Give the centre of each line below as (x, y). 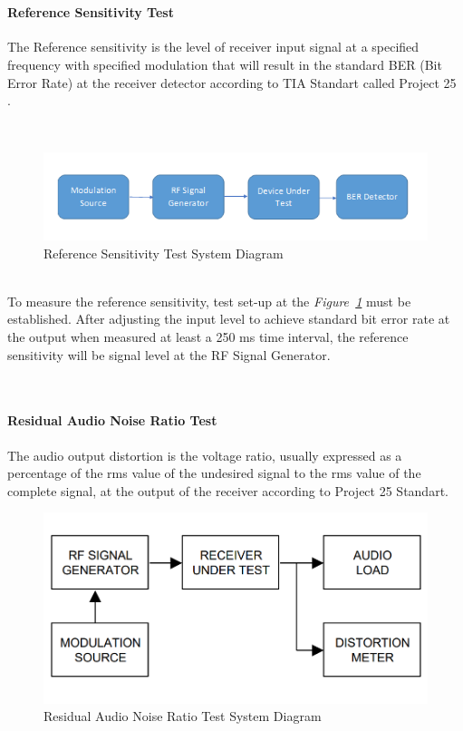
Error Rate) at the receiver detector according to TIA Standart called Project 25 (232, 82)
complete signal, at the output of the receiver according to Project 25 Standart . (228, 490)
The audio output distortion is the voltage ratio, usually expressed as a (205, 455)
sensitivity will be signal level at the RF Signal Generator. (169, 354)
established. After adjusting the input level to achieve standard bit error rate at (229, 319)
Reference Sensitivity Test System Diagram (164, 253)
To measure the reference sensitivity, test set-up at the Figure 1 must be (209, 301)
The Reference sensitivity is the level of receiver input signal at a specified (213, 47)
